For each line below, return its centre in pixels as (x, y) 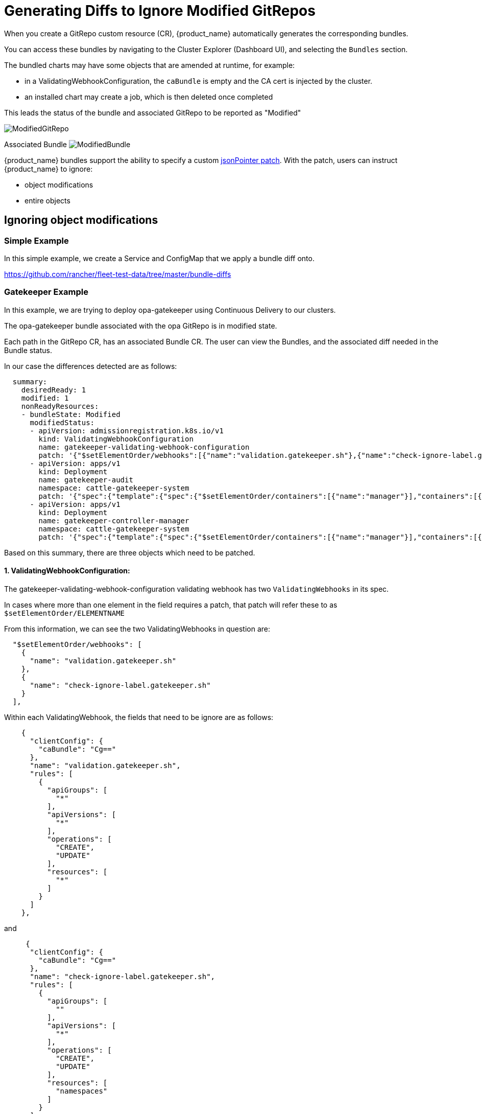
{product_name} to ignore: (49, 169)
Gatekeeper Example (46, 292)
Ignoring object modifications (81, 220)
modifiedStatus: (62, 422)
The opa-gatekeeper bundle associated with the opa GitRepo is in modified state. (141, 326)
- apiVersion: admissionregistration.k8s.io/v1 (127, 431)
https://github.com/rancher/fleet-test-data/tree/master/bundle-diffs (118, 274)
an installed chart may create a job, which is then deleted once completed (149, 97)
